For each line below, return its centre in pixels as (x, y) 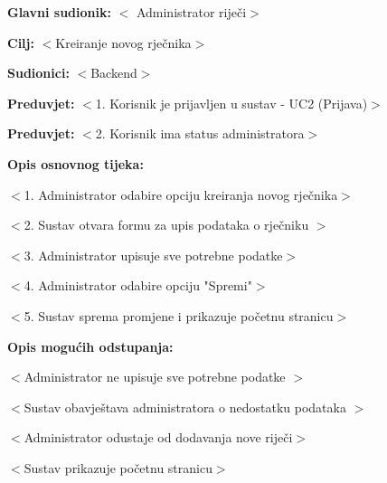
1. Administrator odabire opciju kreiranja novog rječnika (181, 194)
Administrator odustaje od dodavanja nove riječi (158, 437)
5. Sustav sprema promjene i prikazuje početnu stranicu (179, 315)
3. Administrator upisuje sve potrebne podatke (153, 255)
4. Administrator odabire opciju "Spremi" (138, 285)
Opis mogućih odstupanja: (90, 346)
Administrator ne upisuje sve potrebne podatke (155, 377)
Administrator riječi (191, 12)
